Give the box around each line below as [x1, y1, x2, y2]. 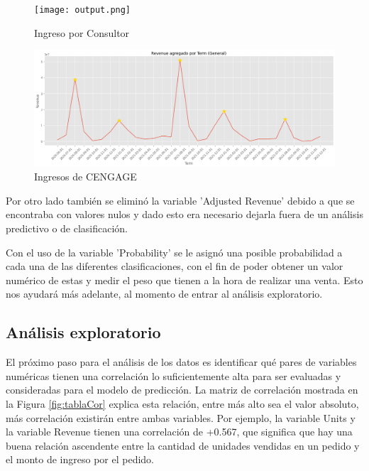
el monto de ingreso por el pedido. [6, 452, 154, 467]
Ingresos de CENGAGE [34, 169, 137, 184]
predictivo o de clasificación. [6, 221, 128, 235]
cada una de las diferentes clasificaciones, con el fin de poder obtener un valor [6, 259, 343, 274]
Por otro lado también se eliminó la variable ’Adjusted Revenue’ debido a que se [6, 193, 355, 207]
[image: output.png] [34, 5, 131, 15]
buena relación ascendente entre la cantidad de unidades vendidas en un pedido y [6, 438, 360, 453]
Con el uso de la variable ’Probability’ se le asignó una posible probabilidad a [6, 244, 343, 259]
